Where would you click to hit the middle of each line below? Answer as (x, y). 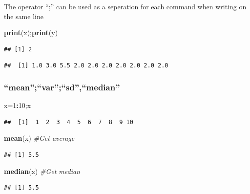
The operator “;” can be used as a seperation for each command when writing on (125, 6)
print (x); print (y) (31, 32)
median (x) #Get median (42, 171)
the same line (24, 16)
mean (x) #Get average (39, 138)
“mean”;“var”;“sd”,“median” (62, 87)
